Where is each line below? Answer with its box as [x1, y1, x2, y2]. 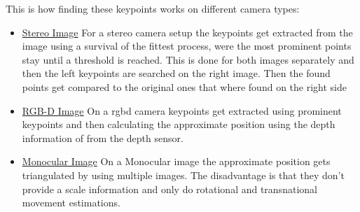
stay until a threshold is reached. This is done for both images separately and [22, 52, 354, 66]
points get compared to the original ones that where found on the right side [22, 79, 347, 94]
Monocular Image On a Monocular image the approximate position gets [22, 154, 331, 169]
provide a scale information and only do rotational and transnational [22, 181, 317, 196]
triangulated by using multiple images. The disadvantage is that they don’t [22, 167, 345, 182]
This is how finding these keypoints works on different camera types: [6, 1, 300, 15]
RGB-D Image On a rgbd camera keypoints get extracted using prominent [22, 103, 342, 118]
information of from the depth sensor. [22, 130, 184, 145]
